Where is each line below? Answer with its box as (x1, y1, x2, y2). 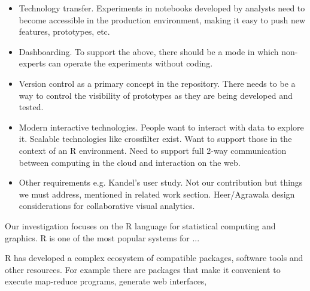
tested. (19, 101, 44, 113)
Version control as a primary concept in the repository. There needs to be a (19, 77, 296, 89)
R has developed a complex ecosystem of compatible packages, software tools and (5, 251, 303, 264)
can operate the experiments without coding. (48, 57, 213, 69)
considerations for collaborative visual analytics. (19, 199, 195, 212)
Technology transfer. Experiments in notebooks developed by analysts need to (19, 2, 305, 14)
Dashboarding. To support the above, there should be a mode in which (19, 45, 279, 57)
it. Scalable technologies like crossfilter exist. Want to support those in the (19, 132, 292, 145)
